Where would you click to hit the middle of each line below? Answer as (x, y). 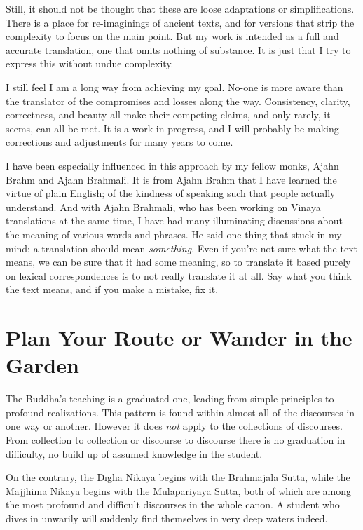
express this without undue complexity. (90, 63)
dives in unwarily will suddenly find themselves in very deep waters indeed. (167, 518)
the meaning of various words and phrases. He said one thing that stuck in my (174, 234)
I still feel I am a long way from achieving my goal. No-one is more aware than (174, 87)
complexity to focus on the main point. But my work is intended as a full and (172, 36)
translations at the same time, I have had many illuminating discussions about (174, 220)
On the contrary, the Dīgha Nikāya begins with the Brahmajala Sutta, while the (178, 477)
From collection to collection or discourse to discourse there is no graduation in (176, 439)
